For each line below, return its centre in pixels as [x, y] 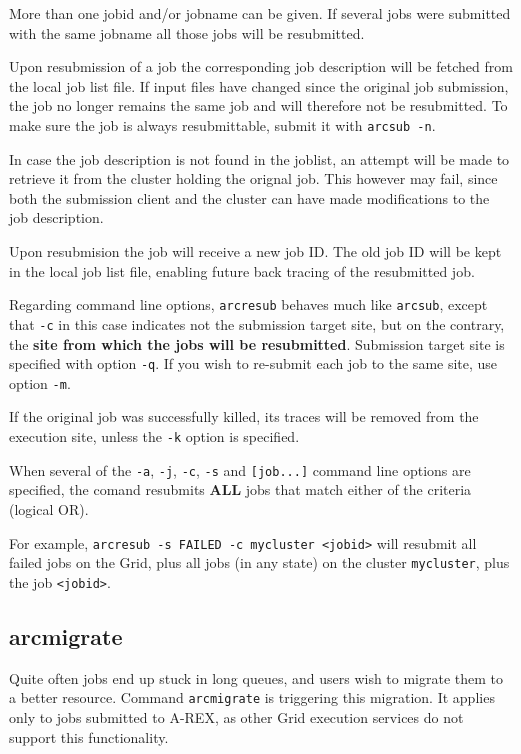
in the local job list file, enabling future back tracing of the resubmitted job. [242, 270]
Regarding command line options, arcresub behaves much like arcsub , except [248, 304]
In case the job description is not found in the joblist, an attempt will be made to [259, 158]
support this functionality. [89, 736]
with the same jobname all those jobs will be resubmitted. [187, 32]
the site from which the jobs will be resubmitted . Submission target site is [257, 343]
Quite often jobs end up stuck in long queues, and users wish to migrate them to [256, 677]
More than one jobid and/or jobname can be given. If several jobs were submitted [260, 13]
